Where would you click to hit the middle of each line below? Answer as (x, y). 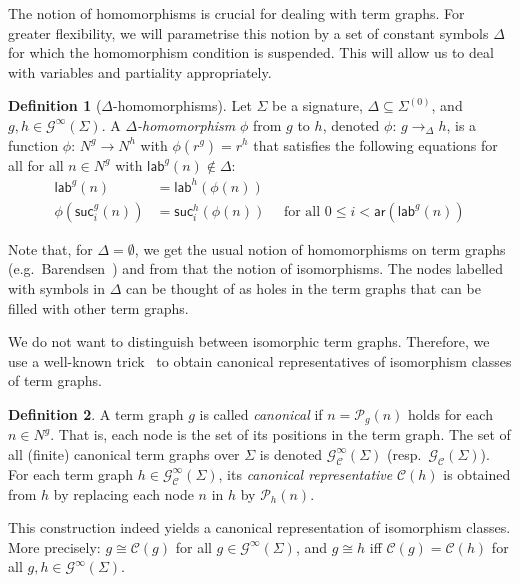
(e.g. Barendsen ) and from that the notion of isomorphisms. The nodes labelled (256, 268)
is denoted (291, 453)
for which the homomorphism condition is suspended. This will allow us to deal (251, 52)
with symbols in (56, 287)
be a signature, (317, 105)
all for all (36, 164)
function (33, 144)
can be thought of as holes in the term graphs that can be (303, 287)
